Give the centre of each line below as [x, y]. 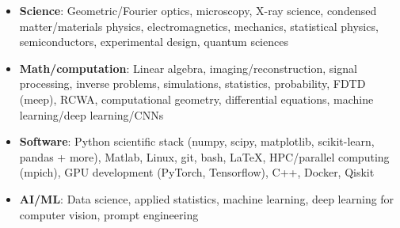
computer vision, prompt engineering [109, 214]
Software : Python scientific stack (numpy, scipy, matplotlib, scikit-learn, [197, 141]
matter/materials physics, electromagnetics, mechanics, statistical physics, [199, 26]
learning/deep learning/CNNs [91, 114]
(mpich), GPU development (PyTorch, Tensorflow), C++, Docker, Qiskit [197, 172]
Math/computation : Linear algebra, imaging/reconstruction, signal [188, 68]
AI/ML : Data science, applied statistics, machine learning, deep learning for [207, 198]
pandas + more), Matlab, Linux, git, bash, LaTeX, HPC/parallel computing [204, 156]
